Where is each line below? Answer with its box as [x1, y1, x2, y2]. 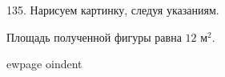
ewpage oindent [6, 55, 82, 72]
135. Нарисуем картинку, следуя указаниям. [6, 2, 219, 18]
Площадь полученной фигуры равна [6, 28, 182, 45]
